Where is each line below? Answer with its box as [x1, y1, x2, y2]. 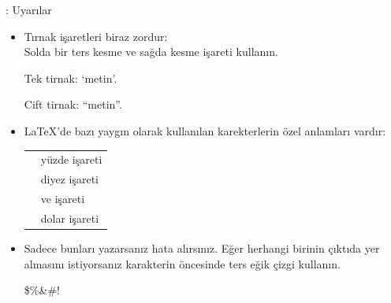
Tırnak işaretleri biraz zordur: [24, 28, 168, 44]
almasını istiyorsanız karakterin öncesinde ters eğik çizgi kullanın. [24, 255, 341, 272]
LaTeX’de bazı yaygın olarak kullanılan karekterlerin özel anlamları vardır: [24, 122, 386, 139]
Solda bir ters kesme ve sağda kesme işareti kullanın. [24, 43, 278, 60]
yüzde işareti [40, 151, 102, 168]
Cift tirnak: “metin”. [24, 96, 122, 113]
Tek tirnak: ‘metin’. [24, 69, 117, 86]
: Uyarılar [6, 2, 52, 17]
